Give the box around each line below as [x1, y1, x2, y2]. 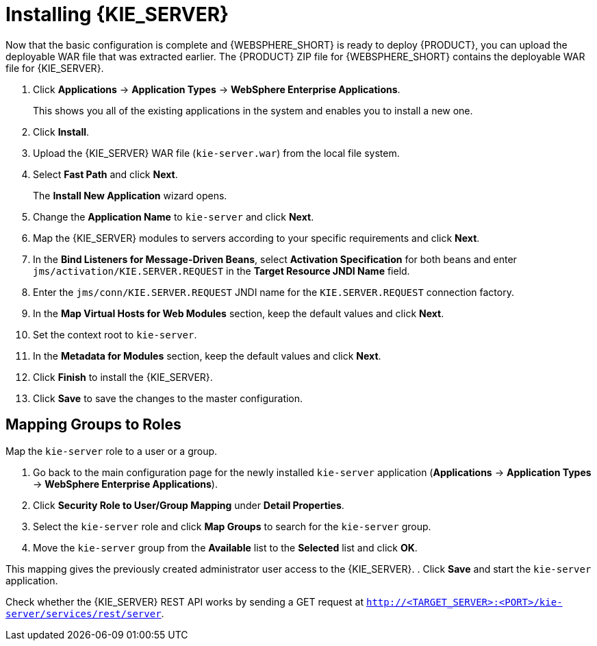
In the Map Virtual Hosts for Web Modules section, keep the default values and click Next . [33, 307, 444, 319]
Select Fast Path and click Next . [33, 168, 178, 180]
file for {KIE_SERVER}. [5, 62, 104, 74]
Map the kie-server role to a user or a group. [5, 445, 218, 457]
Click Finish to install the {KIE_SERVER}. [33, 371, 213, 383]
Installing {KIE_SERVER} [5, 3, 229, 26]
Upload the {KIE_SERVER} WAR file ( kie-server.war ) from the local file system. [33, 147, 400, 159]
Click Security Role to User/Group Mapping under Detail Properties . [33, 499, 344, 511]
